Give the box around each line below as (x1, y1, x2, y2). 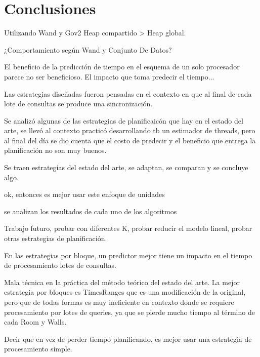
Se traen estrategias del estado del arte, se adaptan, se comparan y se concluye (4, 162, 248, 173)
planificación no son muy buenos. (4, 145, 107, 155)
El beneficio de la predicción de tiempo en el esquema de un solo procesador (4, 61, 240, 72)
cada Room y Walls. (4, 316, 67, 327)
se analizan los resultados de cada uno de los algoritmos (4, 206, 177, 216)
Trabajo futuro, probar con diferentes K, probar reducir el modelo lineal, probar (4, 223, 252, 233)
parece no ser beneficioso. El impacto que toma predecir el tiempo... (4, 71, 214, 82)
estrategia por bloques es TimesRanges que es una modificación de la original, (4, 287, 246, 297)
